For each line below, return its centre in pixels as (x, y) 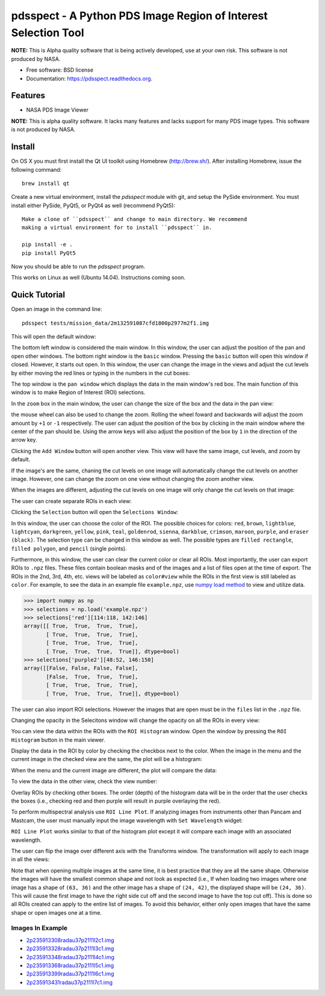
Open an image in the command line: (57, 309)
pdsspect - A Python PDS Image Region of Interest (139, 16)
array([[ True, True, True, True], (81, 626)
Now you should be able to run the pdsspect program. (78, 267)
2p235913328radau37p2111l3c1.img (70, 948)
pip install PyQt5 (49, 253)
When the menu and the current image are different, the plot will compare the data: (114, 770)
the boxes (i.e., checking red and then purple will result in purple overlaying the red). (116, 801)
